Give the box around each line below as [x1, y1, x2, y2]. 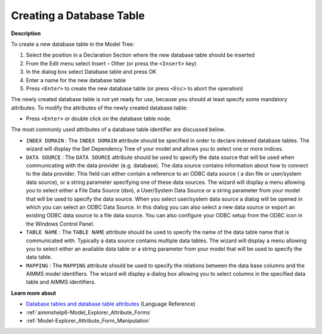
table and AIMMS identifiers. [26, 279, 96, 286]
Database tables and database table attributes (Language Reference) [26, 301, 196, 308]
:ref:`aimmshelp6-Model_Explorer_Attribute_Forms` [26, 308, 152, 316]
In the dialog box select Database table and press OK [26, 68, 157, 76]
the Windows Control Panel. [26, 220, 95, 227]
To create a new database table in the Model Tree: [11, 40, 135, 48]
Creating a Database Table [11, 9, 145, 22]
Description [11, 30, 41, 37]
